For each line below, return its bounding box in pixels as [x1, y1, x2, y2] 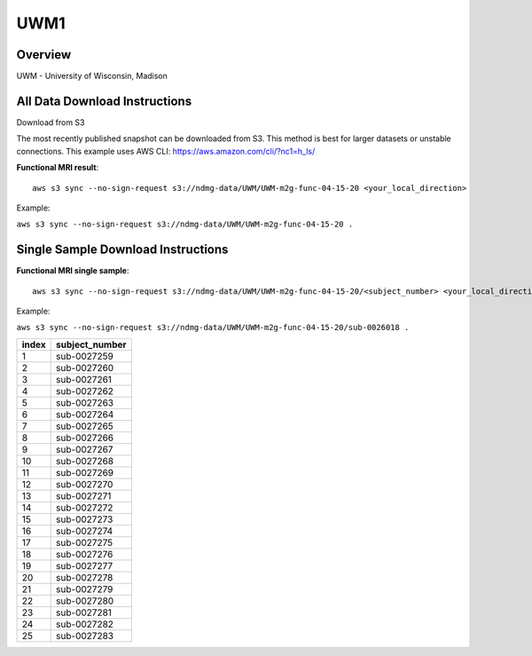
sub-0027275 [56, 536, 113, 549]
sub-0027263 [56, 396, 114, 408]
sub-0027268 [56, 454, 114, 467]
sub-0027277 [56, 559, 113, 572]
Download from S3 [16, 116, 85, 128]
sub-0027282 [56, 618, 114, 630]
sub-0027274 [56, 525, 113, 537]
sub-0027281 [56, 606, 113, 619]
